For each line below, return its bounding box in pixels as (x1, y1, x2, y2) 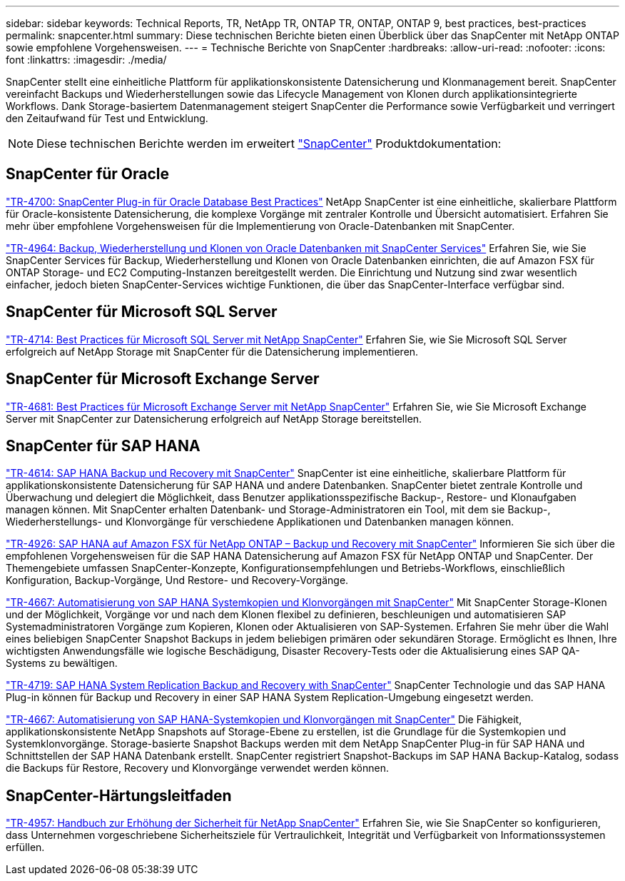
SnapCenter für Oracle (6, 165, 170, 183)
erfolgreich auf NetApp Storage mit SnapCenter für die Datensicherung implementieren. (6, 345, 419, 358)
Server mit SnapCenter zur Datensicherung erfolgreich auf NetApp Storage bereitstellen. (6, 412, 422, 425)
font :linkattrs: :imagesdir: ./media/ (6, 54, 167, 66)
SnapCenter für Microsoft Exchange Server (6, 370, 320, 388)
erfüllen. (6, 841, 45, 854)
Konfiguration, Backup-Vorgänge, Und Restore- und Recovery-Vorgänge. (6, 574, 349, 587)
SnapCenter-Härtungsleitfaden (6, 786, 232, 805)
